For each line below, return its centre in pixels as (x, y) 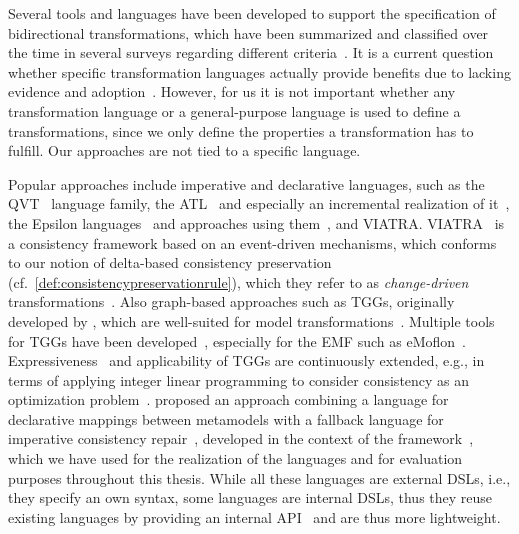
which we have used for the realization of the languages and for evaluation (235, 458)
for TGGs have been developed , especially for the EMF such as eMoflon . (237, 340)
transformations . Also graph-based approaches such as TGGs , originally (231, 301)
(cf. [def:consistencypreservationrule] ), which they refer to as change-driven (238, 281)
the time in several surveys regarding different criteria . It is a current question (251, 52)
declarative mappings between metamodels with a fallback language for (226, 418)
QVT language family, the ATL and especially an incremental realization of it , (259, 203)
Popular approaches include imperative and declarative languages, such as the (246, 183)
